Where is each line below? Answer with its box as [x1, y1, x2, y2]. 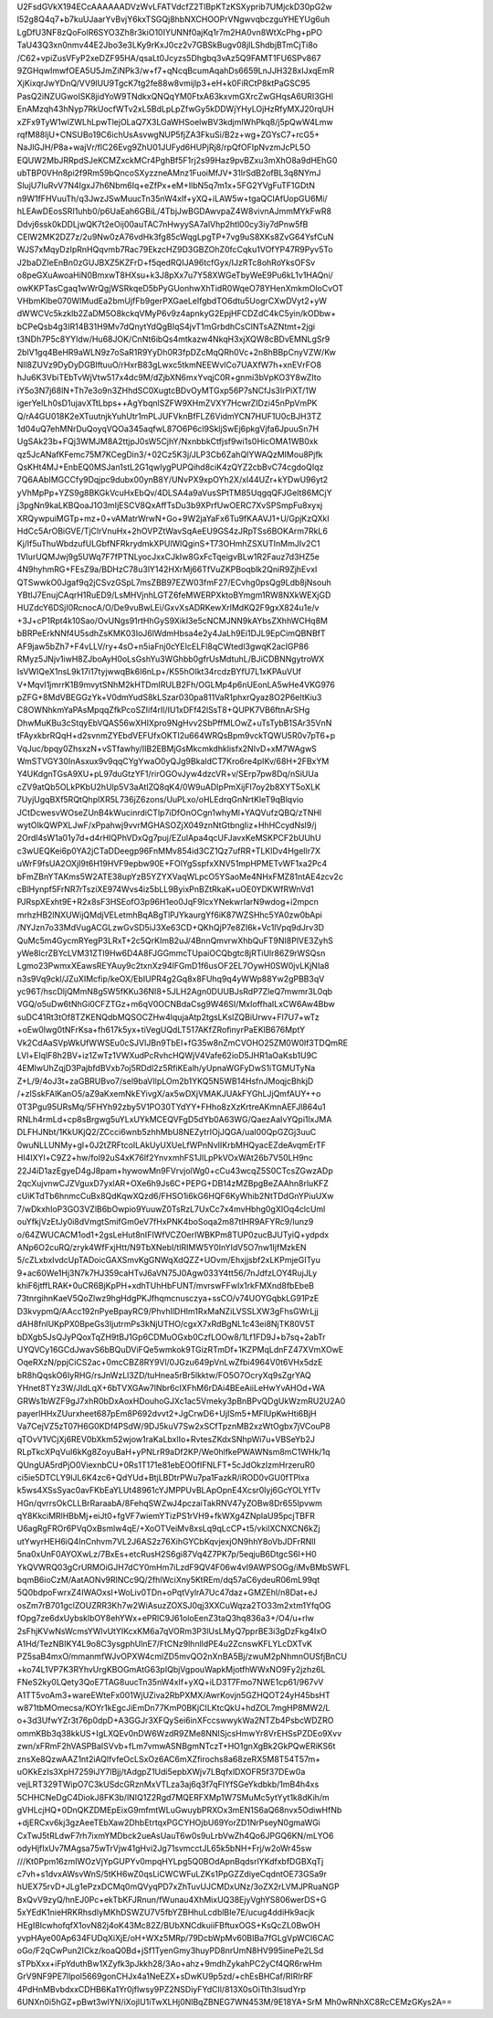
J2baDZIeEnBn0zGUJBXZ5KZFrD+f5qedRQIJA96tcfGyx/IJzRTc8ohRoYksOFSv [16, 257, 316, 268]
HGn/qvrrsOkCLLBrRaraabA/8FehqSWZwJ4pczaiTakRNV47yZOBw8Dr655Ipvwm [16, 1497, 323, 1508]
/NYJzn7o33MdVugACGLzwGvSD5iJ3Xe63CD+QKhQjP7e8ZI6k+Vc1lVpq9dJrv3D [16, 922, 324, 933]
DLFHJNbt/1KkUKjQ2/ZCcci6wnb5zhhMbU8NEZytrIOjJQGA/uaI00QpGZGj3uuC [16, 1127, 317, 1138]
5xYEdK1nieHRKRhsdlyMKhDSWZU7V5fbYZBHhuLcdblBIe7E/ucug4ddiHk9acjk [16, 1906, 315, 1918]
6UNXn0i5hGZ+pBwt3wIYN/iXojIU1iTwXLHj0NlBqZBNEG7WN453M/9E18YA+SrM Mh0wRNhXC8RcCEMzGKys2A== [16, 1996, 453, 2007]
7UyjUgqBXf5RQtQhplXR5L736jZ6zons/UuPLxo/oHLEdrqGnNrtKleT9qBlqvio [16, 794, 304, 805]
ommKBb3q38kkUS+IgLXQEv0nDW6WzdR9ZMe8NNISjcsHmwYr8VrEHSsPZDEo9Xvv [16, 1727, 342, 1738]
